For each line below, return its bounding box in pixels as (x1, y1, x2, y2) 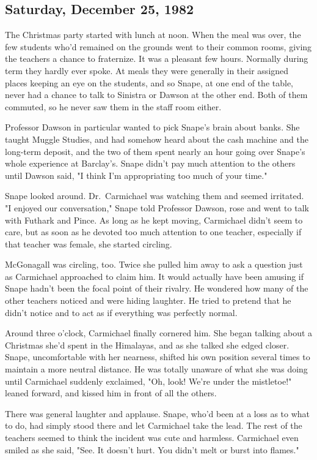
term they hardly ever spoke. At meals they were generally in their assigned (5, 64, 289, 77)
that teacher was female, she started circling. (5, 237, 172, 250)
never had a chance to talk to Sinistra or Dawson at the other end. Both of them (5, 88, 308, 101)
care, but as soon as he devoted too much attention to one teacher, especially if (5, 225, 302, 238)
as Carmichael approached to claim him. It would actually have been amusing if (5, 270, 304, 282)
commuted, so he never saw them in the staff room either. (5, 100, 222, 113)
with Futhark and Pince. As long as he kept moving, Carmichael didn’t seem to (5, 213, 303, 226)
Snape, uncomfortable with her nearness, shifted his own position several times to (5, 350, 310, 363)
